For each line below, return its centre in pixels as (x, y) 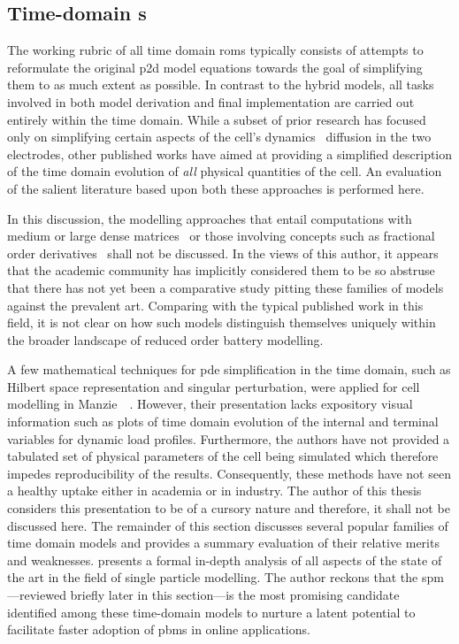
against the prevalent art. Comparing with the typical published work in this (215, 305)
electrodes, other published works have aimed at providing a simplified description (230, 153)
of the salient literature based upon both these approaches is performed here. (216, 188)
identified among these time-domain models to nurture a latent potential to (211, 612)
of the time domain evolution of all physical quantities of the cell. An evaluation (225, 171)
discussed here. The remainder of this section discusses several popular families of (228, 525)
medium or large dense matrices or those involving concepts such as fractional (221, 236)
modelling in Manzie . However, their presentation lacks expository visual (210, 404)
